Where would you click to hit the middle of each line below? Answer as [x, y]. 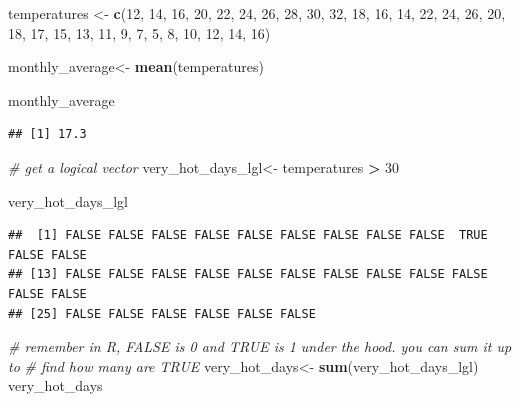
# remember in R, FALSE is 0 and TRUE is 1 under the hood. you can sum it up [260, 346]
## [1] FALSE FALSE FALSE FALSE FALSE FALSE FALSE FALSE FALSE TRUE [248, 235]
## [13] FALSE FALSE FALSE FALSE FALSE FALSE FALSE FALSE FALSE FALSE [248, 274]
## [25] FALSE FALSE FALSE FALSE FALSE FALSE [162, 313]
